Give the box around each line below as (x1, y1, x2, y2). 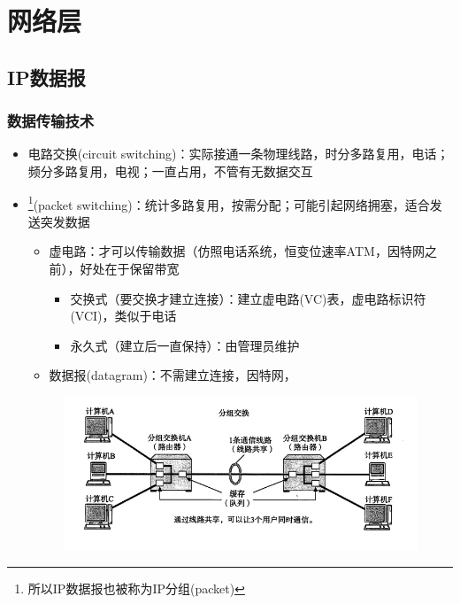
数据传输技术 (7, 110, 95, 132)
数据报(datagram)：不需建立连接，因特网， (49, 366, 296, 384)
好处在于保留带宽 (80, 259, 180, 277)
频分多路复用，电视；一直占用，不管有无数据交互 (27, 161, 313, 180)
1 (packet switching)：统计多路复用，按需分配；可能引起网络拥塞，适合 (27, 192, 430, 213)
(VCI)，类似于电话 (70, 306, 177, 325)
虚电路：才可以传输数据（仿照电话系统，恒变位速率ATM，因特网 (49, 242, 425, 260)
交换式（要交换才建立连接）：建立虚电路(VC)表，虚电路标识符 (70, 289, 426, 307)
